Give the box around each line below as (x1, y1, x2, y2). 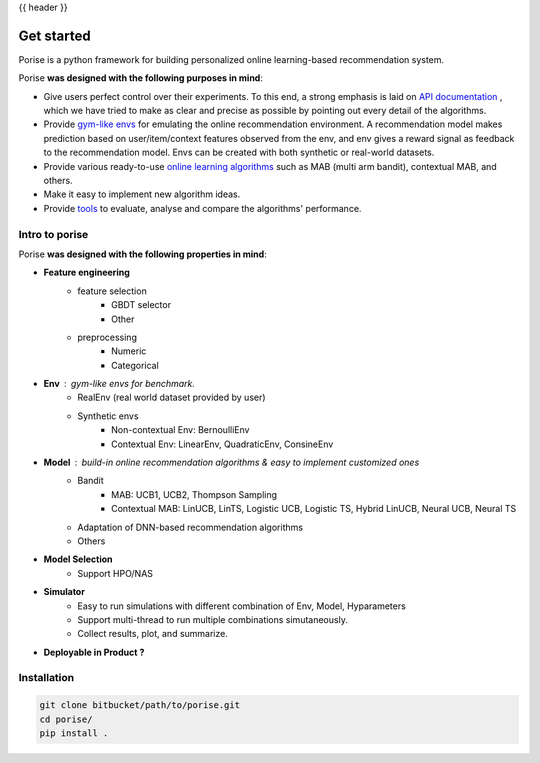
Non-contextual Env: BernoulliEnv (111, 424, 250, 436)
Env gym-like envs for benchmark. (43, 378, 195, 390)
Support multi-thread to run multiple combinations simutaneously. (77, 613, 349, 625)
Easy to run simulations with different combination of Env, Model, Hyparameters (77, 600, 407, 612)
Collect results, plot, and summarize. (77, 628, 229, 640)
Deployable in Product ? (43, 646, 145, 658)
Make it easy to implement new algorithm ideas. (43, 188, 241, 200)
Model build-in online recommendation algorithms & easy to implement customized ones (43, 456, 420, 469)
